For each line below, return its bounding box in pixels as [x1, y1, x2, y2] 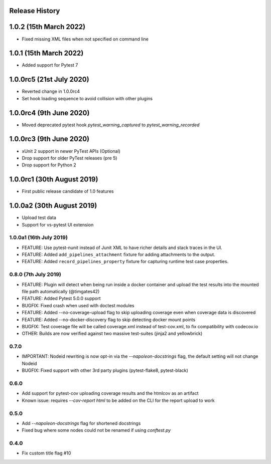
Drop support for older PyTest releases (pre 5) [22, 155, 117, 161]
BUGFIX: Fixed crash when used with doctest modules [22, 302, 134, 308]
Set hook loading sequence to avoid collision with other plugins [22, 95, 153, 101]
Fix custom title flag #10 [22, 450, 71, 456]
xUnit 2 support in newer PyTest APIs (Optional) [22, 148, 120, 154]
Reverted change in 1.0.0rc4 [22, 88, 80, 95]
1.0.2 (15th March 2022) [9, 23, 85, 31]
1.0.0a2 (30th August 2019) [9, 201, 97, 210]
